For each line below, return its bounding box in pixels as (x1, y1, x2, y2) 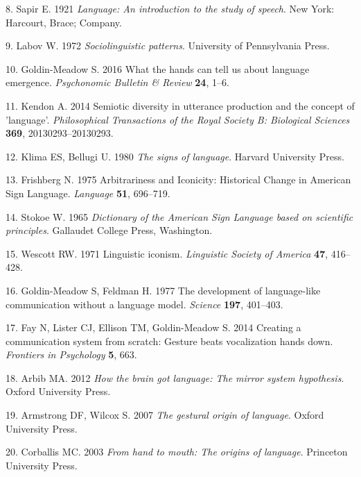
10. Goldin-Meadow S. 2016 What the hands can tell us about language (6, 61, 310, 76)
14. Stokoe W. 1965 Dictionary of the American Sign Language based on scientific (6, 209, 353, 224)
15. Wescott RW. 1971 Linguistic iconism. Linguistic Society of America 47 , (6, 246, 328, 260)
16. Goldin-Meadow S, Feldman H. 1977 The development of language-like (6, 283, 321, 297)
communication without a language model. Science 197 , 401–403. (6, 296, 283, 311)
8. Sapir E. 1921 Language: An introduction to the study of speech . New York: (6, 1, 335, 15)
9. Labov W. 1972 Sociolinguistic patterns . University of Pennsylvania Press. (6, 38, 330, 53)
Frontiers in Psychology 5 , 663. (6, 347, 137, 362)
